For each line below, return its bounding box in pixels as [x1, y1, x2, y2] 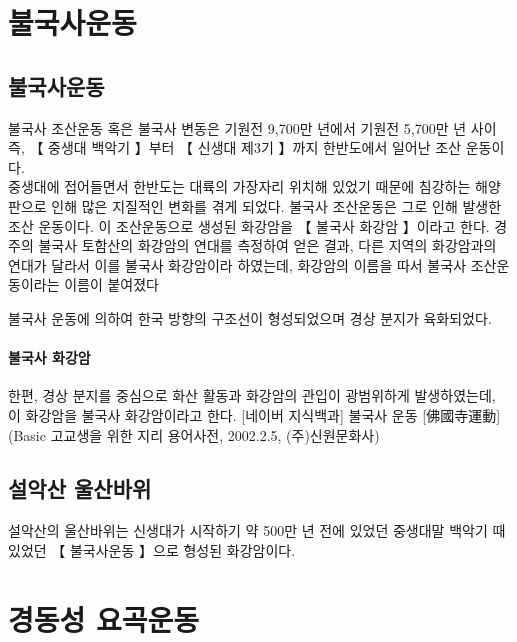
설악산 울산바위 [8, 473, 152, 504]
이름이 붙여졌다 [64, 274, 160, 295]
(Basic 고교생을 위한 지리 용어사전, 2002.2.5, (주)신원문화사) [8, 424, 380, 445]
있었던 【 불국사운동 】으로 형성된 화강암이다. [8, 539, 296, 560]
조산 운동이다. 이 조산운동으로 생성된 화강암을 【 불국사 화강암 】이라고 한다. [8, 215, 490, 236]
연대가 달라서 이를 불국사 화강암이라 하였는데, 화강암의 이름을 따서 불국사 [8, 254, 467, 275]
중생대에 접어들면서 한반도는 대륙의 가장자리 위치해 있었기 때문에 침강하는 [8, 176, 471, 197]
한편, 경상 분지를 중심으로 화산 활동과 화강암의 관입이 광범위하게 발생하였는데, [8, 385, 496, 406]
